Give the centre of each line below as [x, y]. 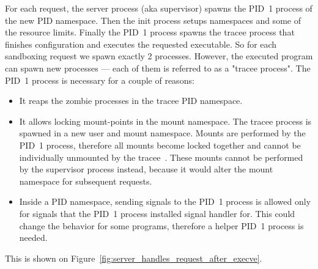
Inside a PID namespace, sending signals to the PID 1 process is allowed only [165, 201]
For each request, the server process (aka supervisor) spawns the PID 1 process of [159, 8]
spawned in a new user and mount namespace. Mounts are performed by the [162, 133]
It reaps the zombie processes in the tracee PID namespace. [131, 101]
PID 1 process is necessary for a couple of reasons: [100, 80]
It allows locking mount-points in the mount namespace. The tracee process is [165, 121]
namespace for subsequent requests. [86, 181]
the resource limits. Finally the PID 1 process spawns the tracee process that [150, 32]
